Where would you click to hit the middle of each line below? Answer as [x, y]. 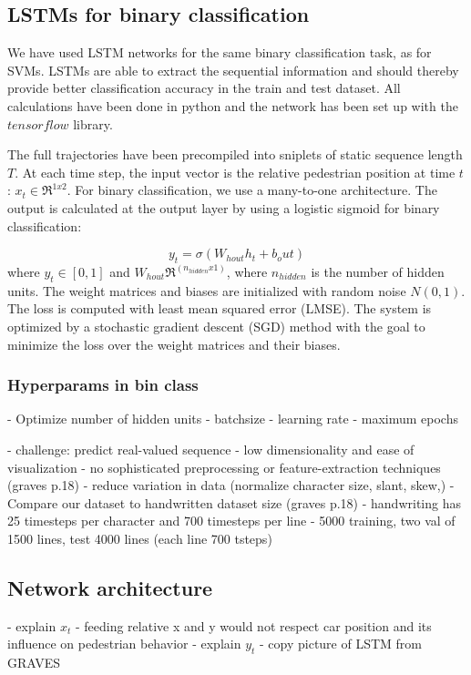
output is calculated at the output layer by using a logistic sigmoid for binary [224, 207]
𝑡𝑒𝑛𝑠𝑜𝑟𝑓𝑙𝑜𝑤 [38, 125]
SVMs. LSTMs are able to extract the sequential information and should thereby [233, 70]
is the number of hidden [378, 271]
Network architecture [110, 587]
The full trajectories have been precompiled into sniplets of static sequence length [235, 154]
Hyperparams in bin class [103, 385]
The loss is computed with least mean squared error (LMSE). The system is [220, 308]
